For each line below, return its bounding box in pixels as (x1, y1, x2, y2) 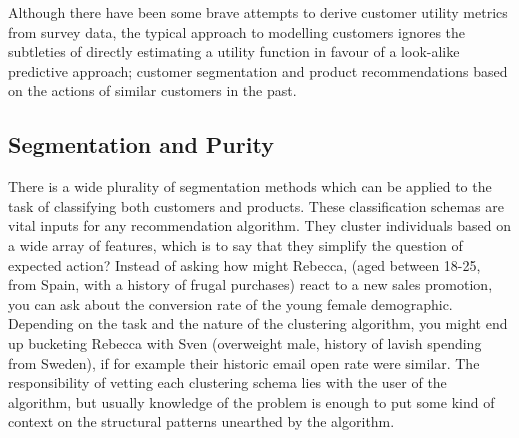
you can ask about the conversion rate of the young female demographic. (8, 293, 453, 314)
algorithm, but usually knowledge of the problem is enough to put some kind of (8, 391, 495, 412)
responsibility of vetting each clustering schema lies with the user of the (8, 372, 447, 393)
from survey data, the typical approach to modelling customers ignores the (8, 21, 466, 42)
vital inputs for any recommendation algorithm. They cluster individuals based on (8, 215, 511, 236)
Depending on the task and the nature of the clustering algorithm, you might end (8, 313, 508, 334)
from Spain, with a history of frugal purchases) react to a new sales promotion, (8, 274, 493, 295)
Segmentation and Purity (8, 129, 274, 160)
